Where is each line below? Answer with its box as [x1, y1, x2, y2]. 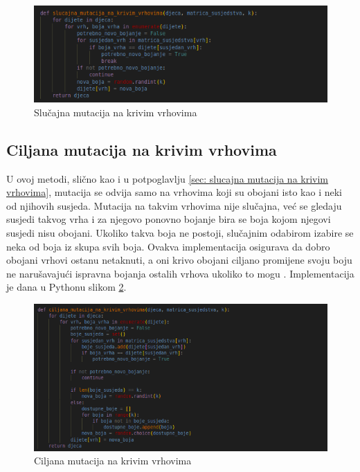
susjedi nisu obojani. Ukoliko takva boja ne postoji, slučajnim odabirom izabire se [6, 226, 354, 240]
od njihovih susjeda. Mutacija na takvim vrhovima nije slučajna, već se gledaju [6, 198, 342, 212]
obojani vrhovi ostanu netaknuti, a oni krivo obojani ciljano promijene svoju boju [6, 253, 352, 267]
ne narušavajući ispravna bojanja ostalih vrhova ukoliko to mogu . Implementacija [6, 266, 354, 280]
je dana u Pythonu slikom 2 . [6, 280, 127, 294]
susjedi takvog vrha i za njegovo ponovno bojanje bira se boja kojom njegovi [6, 212, 331, 226]
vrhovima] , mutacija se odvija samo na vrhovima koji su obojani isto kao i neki [6, 185, 342, 199]
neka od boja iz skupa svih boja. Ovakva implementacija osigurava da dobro [6, 239, 330, 253]
